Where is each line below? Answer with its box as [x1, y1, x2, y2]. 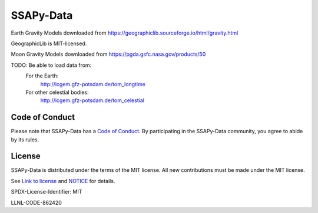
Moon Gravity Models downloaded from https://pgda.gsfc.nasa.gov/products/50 [11, 50, 206, 58]
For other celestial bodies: [25, 89, 89, 96]
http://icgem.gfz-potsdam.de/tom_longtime [40, 80, 145, 87]
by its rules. [11, 136, 39, 143]
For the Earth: [25, 72, 59, 79]
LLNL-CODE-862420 [11, 199, 62, 206]
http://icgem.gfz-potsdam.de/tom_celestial [40, 97, 144, 104]
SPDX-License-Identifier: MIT [11, 188, 82, 195]
